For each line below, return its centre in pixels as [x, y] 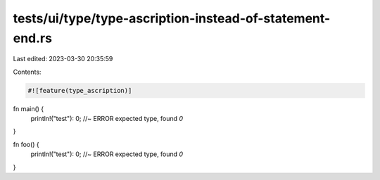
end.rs [33, 38]
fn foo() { [26, 144]
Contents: [27, 72]
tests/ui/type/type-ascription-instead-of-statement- [172, 18]
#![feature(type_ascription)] [80, 90]
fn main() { [28, 108]
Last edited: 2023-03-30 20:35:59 [63, 59]
